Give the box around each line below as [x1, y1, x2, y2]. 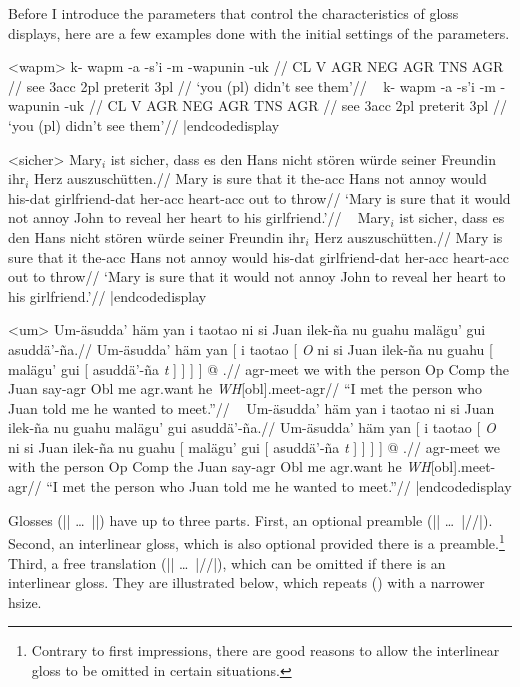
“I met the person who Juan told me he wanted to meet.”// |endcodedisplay [46, 476, 512, 497]
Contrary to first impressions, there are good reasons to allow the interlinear [31, 640, 500, 661]
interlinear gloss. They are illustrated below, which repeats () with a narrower [8, 572, 485, 593]
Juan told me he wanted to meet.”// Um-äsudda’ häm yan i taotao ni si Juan [8, 397, 495, 418]
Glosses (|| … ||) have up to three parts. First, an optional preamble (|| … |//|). [8, 509, 493, 530]
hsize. [8, 591, 42, 612]
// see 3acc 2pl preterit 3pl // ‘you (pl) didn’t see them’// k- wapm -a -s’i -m [8, 75, 496, 96]
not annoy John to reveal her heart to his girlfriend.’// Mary [8, 207, 391, 228]
